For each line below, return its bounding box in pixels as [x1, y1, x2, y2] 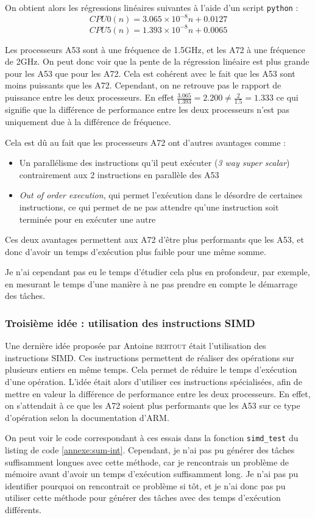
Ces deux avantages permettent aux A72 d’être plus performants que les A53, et [5, 233, 304, 246]
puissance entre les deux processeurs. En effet [5, 91, 174, 104]
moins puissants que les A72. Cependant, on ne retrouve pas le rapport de [5, 79, 281, 92]
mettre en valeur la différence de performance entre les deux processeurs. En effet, [5, 387, 311, 400]
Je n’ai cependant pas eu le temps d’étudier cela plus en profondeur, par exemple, [5, 265, 310, 278]
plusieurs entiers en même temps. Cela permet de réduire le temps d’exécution [5, 363, 297, 376]
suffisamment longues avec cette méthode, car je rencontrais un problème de [5, 455, 289, 468]
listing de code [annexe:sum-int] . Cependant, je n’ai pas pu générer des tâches [5, 444, 295, 456]
